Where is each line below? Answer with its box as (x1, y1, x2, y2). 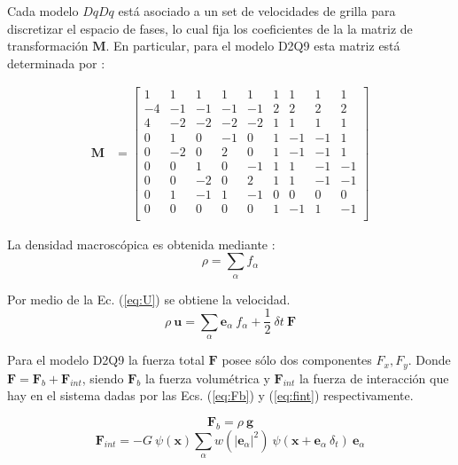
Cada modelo (7, 2, 79, 20)
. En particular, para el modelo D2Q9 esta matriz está (105, 36, 400, 55)
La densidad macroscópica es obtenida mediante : (7, 234, 276, 253)
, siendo (82, 368, 124, 387)
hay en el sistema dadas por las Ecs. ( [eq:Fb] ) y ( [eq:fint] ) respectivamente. (7, 386, 414, 405)
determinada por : (7, 53, 105, 72)
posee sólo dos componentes (221, 351, 372, 369)
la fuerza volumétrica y (145, 368, 270, 387)
